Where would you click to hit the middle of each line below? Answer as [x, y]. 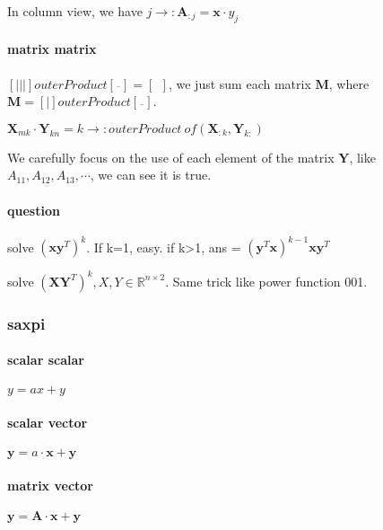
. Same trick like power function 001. [266, 281]
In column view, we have [75, 11]
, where [349, 83]
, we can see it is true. [151, 175]
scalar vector [48, 422]
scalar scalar [46, 360]
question [34, 210]
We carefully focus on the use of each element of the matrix [171, 157]
